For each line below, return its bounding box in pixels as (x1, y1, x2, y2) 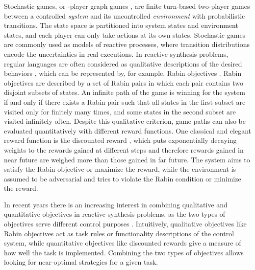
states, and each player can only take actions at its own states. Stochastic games (4, 29, 246, 40)
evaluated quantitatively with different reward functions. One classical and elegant (4, 125, 251, 135)
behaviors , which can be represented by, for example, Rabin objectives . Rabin (4, 68, 242, 78)
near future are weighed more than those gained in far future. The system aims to (4, 154, 250, 164)
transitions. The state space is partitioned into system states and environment (4, 20, 238, 30)
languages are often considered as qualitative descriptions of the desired (27, 58, 242, 68)
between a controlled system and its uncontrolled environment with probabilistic (4, 10, 245, 21)
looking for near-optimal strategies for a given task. (4, 257, 158, 267)
